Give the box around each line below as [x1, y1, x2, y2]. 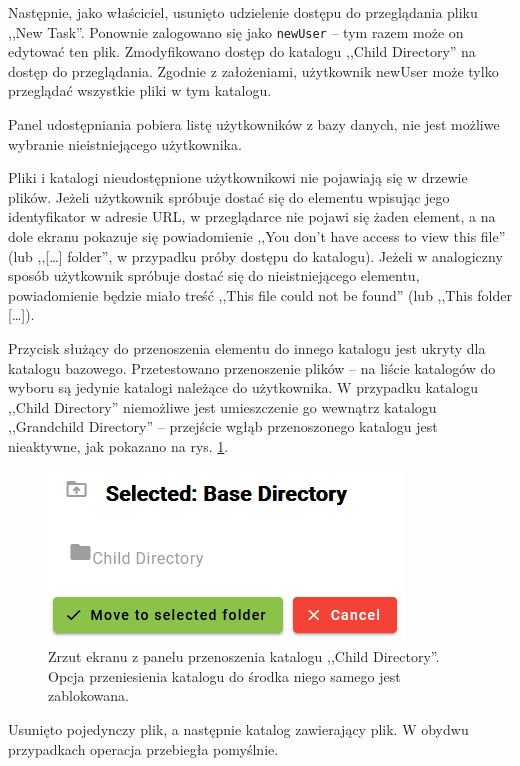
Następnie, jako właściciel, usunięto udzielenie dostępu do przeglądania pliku [8, 2, 478, 22]
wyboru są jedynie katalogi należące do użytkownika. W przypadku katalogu [8, 377, 478, 398]
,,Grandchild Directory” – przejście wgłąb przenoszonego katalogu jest [8, 416, 438, 437]
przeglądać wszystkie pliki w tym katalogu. [8, 80, 272, 101]
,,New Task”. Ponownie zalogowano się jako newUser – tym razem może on [8, 21, 464, 42]
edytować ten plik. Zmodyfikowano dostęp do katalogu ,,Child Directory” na [8, 41, 476, 62]
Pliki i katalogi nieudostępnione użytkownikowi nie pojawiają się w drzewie [8, 167, 468, 188]
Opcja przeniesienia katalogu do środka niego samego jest [48, 665, 401, 686]
